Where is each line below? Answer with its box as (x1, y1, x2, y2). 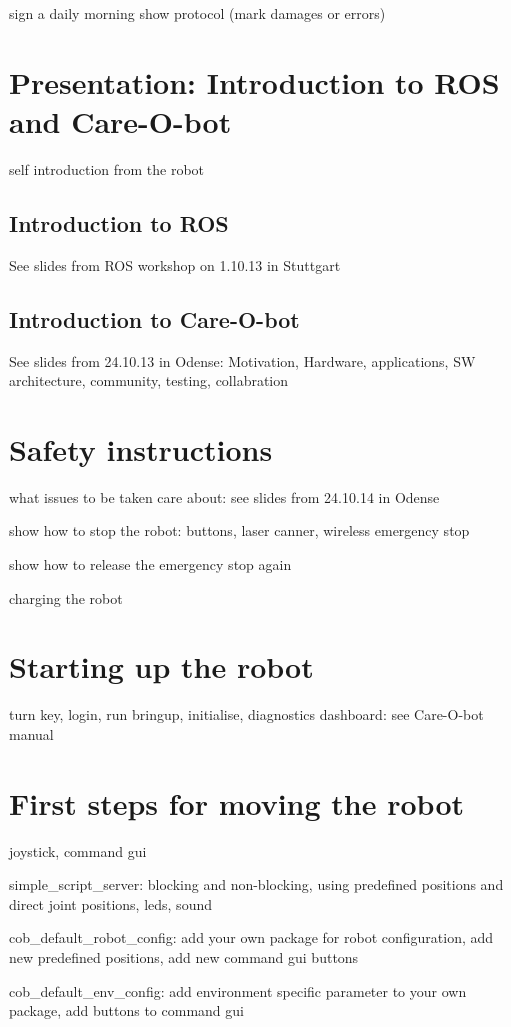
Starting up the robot (9, 646, 314, 687)
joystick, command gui (9, 840, 147, 861)
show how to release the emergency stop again (9, 554, 292, 574)
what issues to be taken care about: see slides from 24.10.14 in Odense (9, 486, 440, 507)
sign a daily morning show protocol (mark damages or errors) (9, 3, 386, 23)
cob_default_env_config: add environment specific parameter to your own (9, 980, 467, 1001)
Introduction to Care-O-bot (9, 303, 300, 334)
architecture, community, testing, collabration (9, 370, 289, 391)
